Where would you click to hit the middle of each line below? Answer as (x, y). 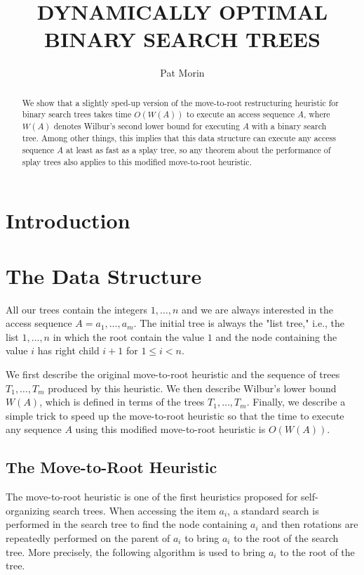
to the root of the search (286, 538)
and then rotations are (310, 524)
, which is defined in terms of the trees (122, 402)
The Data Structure (104, 275)
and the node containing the (276, 336)
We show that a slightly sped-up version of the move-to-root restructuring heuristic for (180, 102)
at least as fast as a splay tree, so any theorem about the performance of (198, 150)
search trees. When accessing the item (134, 510)
